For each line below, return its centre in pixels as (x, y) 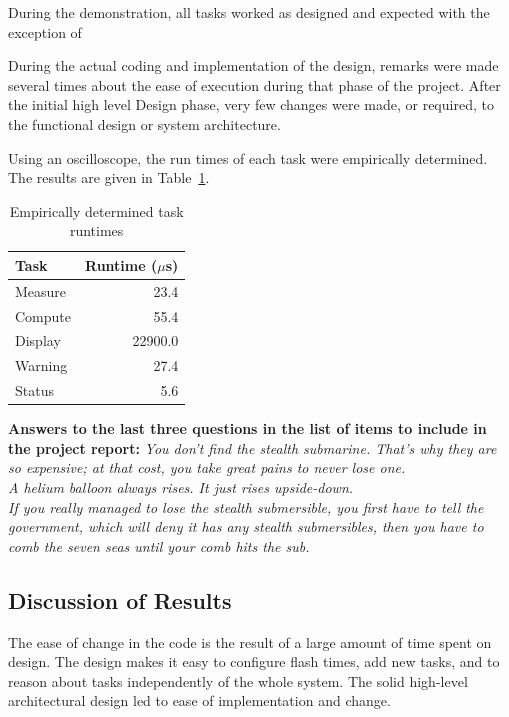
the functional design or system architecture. (144, 123)
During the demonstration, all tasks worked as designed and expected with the (249, 12)
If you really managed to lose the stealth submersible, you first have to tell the (246, 506)
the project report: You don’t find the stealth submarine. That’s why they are (252, 447)
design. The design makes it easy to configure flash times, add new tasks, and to (254, 661)
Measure (41, 290)
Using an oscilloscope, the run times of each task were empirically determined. (248, 157)
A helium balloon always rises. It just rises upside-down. (181, 487)
